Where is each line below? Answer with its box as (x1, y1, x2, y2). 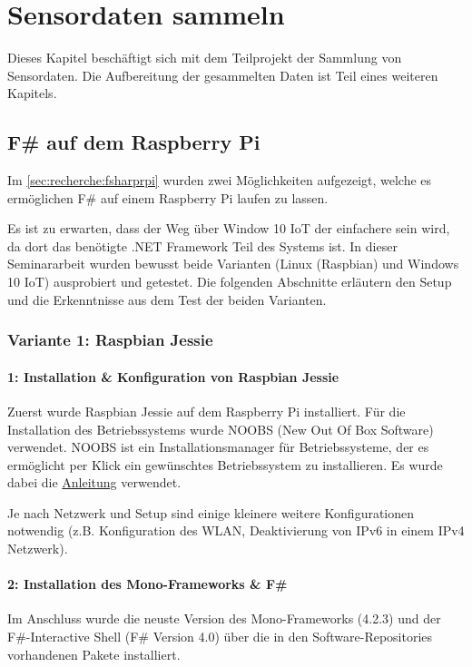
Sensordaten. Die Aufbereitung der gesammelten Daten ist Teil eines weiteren (7, 65, 438, 84)
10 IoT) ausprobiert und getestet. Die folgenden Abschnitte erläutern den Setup (7, 272, 452, 291)
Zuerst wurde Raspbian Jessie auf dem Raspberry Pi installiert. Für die (7, 401, 406, 420)
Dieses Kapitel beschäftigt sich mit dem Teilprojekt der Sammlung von (7, 48, 402, 67)
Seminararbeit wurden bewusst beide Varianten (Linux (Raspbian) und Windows (7, 254, 459, 273)
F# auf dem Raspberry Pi (7, 128, 261, 156)
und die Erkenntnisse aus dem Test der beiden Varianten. (7, 289, 327, 309)
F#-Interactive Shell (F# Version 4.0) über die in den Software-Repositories (7, 627, 433, 646)
